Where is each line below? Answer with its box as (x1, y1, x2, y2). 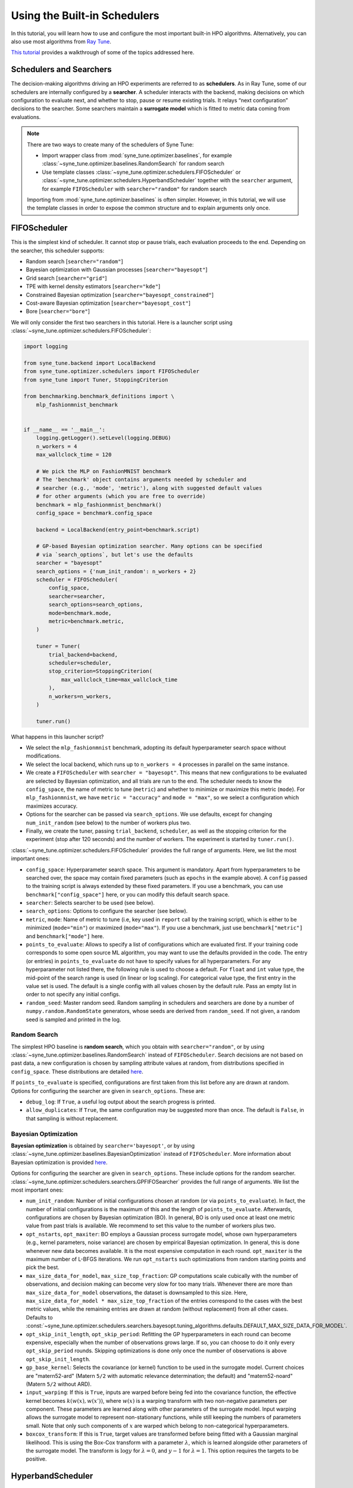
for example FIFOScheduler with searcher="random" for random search (42, 185, 227, 192)
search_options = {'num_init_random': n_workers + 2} (36, 568, 196, 574)
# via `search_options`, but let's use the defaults (36, 551, 193, 558)
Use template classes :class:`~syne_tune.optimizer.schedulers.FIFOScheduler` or (42, 168, 241, 176)
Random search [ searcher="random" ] (26, 258, 123, 265)
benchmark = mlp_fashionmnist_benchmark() (36, 501, 162, 508)
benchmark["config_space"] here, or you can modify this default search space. (26, 890, 230, 898)
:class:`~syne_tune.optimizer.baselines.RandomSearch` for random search (42, 160, 224, 167)
